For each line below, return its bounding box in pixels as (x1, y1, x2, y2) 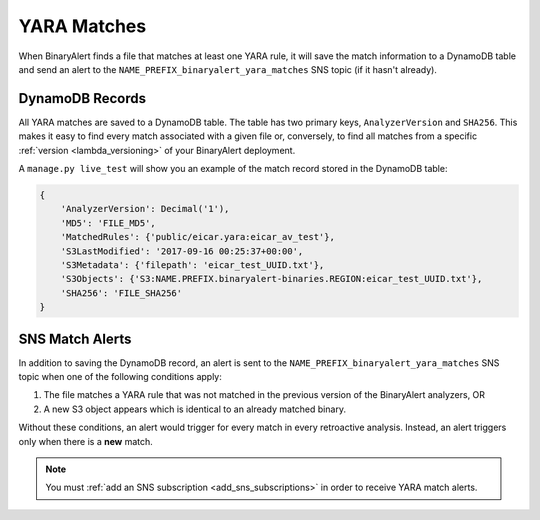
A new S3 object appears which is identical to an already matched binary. (43, 403, 347, 415)
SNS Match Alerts (18, 330, 132, 347)
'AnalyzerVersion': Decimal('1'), (60, 203, 230, 215)
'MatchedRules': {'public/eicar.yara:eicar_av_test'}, (60, 231, 335, 243)
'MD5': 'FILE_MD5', (60, 217, 157, 229)
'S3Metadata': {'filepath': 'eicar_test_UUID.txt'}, (60, 259, 325, 270)
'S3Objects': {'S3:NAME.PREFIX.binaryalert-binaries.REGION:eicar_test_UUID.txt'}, (60, 273, 483, 285)
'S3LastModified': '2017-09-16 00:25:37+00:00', (60, 245, 304, 257)
